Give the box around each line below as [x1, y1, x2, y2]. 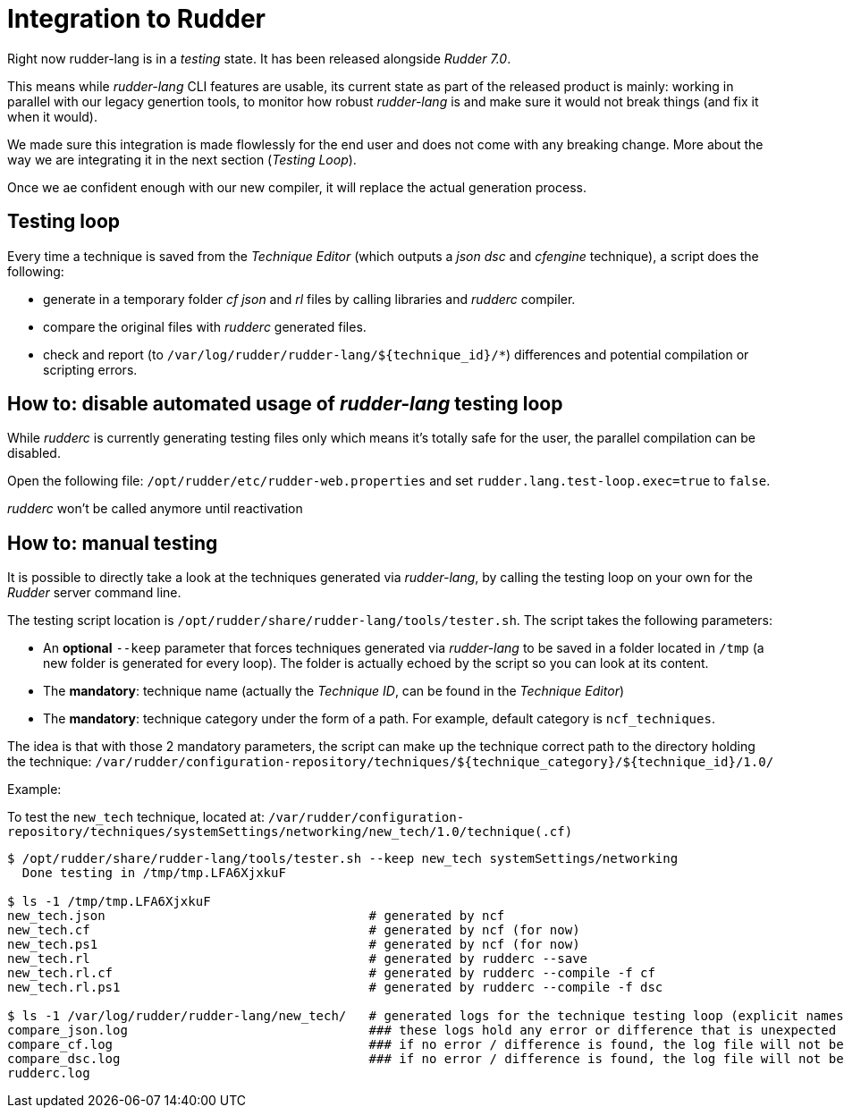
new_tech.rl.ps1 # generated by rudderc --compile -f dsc [7, 980, 663, 995]
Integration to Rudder [7, 4, 266, 34]
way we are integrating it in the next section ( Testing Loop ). [7, 151, 357, 167]
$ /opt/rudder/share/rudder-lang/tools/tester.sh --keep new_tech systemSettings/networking [7, 851, 679, 866]
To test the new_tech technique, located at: [7, 809, 266, 825]
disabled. [7, 445, 61, 461]
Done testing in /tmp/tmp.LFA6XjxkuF [21, 866, 286, 881]
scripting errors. [43, 361, 138, 377]
